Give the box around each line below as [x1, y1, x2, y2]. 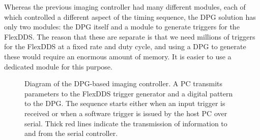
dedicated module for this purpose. [4, 61, 112, 72]
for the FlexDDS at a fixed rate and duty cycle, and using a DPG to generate [4, 41, 246, 52]
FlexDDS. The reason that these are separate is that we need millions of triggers [4, 31, 255, 42]
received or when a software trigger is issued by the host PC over [24, 108, 227, 118]
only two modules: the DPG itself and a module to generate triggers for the [4, 21, 240, 32]
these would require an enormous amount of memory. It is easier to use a [4, 51, 232, 61]
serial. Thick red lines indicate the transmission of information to [24, 118, 227, 128]
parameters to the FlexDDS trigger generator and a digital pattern [24, 88, 233, 98]
